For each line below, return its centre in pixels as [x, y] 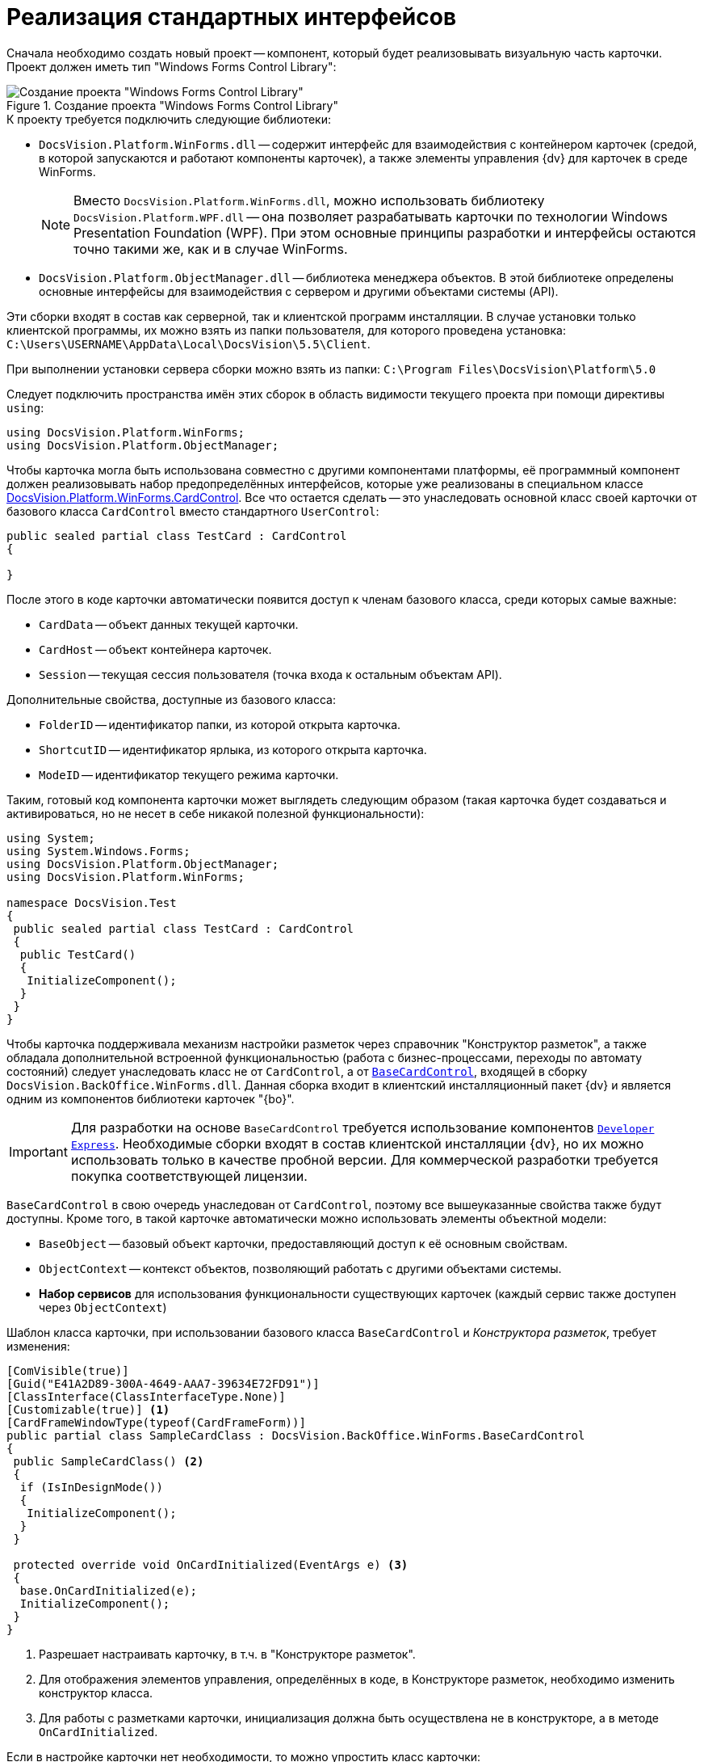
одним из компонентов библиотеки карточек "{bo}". [151, 1098]
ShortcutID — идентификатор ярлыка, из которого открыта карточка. [233, 749]
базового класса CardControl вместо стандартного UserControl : [193, 511]
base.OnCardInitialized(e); [109, 1590]
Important [38, 1151]
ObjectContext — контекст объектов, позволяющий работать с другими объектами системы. [300, 1268]
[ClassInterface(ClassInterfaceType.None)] [146, 1396]
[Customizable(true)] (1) [88, 1409]
